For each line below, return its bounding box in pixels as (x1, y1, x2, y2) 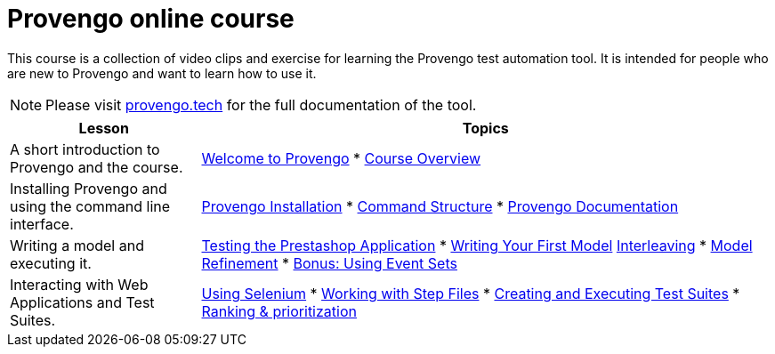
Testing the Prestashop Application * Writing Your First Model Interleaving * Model (201, 236, 753, 254)
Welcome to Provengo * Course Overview (201, 149, 481, 167)
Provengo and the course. (10, 157, 183, 176)
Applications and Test (10, 293, 155, 311)
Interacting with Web (10, 275, 149, 294)
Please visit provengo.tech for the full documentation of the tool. (45, 95, 477, 114)
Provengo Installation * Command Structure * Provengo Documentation (201, 197, 679, 215)
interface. (10, 214, 74, 233)
